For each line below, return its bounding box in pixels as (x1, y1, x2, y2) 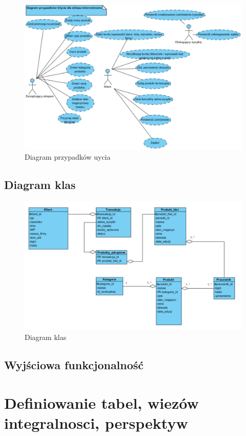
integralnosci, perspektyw (4, 412, 188, 433)
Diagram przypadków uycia (25, 151, 111, 162)
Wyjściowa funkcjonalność (4, 357, 144, 373)
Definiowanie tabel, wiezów (4, 392, 199, 413)
